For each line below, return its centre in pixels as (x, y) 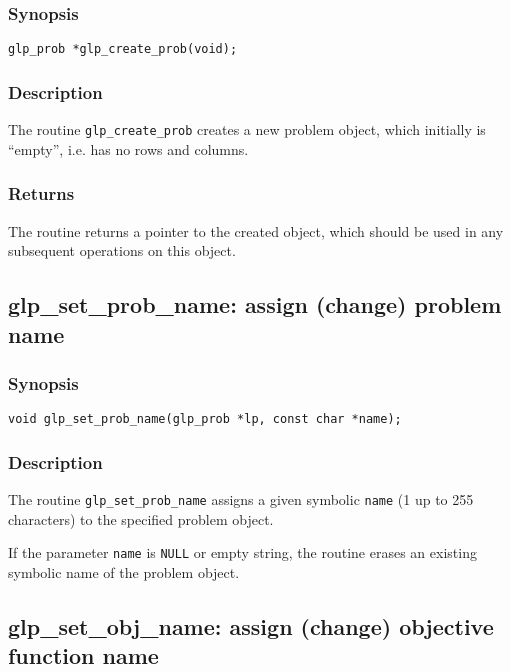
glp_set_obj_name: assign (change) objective (251, 625)
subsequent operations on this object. (122, 250)
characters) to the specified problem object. (141, 518)
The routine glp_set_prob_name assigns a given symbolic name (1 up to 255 (241, 499)
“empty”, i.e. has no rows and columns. (128, 148)
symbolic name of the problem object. (124, 571)
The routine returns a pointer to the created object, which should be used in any (256, 230)
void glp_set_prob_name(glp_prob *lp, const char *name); (205, 419)
